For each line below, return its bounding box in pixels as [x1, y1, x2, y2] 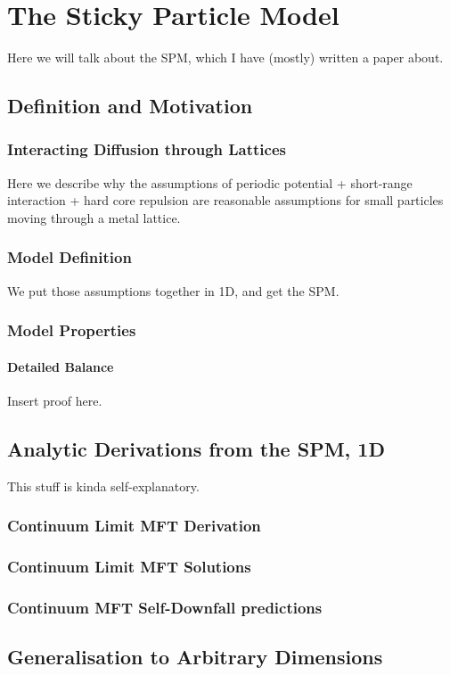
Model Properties [7, 319, 136, 342]
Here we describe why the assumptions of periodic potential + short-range [7, 173, 413, 192]
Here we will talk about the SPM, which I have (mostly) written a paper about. [7, 48, 444, 67]
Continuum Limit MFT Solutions [7, 556, 251, 578]
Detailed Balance [7, 357, 114, 375]
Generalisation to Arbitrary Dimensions [7, 643, 383, 671]
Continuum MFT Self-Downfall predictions [7, 596, 323, 618]
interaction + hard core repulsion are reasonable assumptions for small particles [7, 191, 444, 210]
